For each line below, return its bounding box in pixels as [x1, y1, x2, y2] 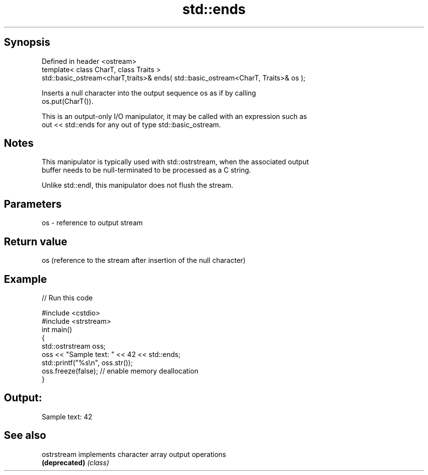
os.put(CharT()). [42, 97, 93, 105]
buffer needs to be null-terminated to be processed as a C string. [42, 166, 251, 175]
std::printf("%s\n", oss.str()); [42, 358, 133, 367]
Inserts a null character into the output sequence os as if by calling [42, 88, 256, 97]
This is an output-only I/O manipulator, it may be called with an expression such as [42, 112, 307, 120]
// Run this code [42, 293, 93, 302]
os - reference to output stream [42, 218, 143, 227]
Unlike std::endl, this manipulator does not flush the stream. [42, 181, 234, 190]
